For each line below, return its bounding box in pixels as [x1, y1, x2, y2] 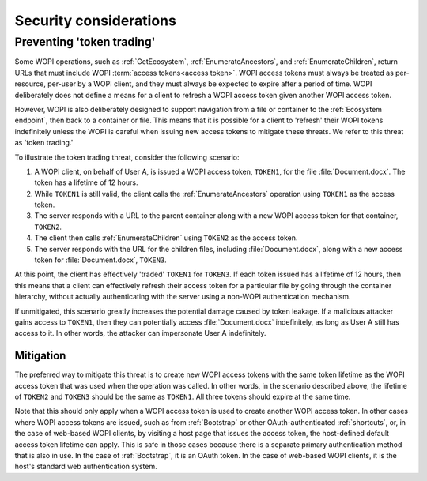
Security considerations [14, 12, 177, 29]
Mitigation [14, 349, 66, 363]
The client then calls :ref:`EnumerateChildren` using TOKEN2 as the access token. [34, 233, 298, 242]
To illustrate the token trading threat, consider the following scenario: [14, 152, 240, 162]
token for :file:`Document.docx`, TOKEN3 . [34, 255, 168, 265]
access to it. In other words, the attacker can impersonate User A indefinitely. [14, 329, 266, 338]
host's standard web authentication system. [14, 462, 157, 472]
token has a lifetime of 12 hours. [34, 178, 138, 187]
